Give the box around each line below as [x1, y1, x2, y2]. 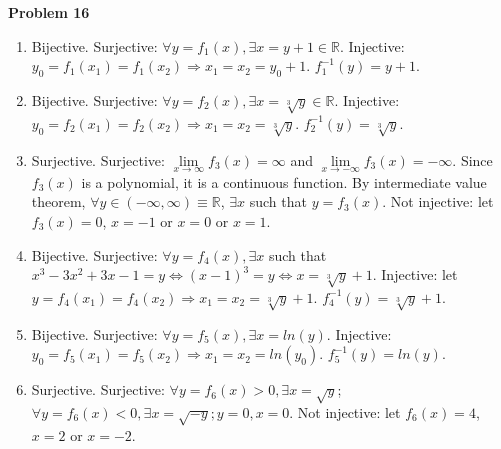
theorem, [31, 191, 86, 212]
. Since [452, 149, 493, 170]
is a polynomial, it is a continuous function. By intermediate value [81, 171, 487, 192]
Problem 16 [8, 2, 90, 22]
